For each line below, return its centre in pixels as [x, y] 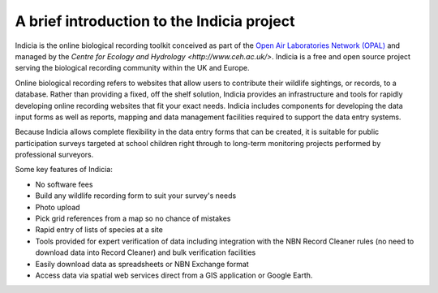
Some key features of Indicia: [64, 170]
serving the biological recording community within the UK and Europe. [132, 68]
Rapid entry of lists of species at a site [99, 230]
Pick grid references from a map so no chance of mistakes [133, 218]
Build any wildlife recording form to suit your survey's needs [136, 196]
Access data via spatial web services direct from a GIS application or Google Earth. [174, 275]
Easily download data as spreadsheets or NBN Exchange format [142, 264]
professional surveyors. [54, 155]
